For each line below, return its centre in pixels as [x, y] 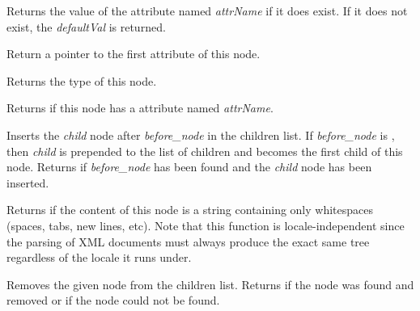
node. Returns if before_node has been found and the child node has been [189, 167]
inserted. [28, 182]
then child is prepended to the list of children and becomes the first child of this [205, 151]
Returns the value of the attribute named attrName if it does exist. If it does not [207, 11]
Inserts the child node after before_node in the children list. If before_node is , [201, 134]
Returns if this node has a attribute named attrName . [140, 108]
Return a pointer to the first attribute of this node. [134, 54]
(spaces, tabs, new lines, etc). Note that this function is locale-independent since [206, 225]
